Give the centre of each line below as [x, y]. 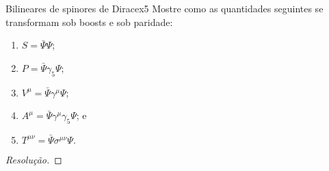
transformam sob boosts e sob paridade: [89, 22]
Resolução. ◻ [34, 159]
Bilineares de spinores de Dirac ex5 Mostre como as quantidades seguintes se [164, 8]
